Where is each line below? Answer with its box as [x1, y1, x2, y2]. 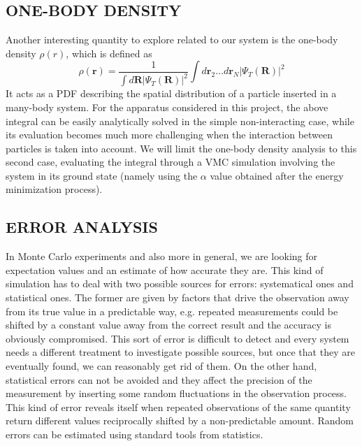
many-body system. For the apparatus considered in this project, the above [6, 99, 328, 114]
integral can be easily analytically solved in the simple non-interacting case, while [6, 113, 354, 128]
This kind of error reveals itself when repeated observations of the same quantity [6, 399, 351, 414]
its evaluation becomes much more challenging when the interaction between [6, 127, 333, 142]
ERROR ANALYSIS [6, 216, 158, 238]
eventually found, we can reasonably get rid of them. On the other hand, [6, 359, 317, 373]
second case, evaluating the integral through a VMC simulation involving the [6, 154, 335, 169]
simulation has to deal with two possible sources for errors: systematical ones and [6, 276, 354, 291]
